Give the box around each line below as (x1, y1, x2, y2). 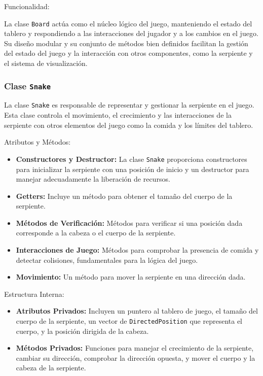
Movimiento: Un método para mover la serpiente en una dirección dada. (16, 271, 246, 282)
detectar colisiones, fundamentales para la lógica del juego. (16, 254, 198, 265)
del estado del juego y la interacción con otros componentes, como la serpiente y (4, 48, 253, 58)
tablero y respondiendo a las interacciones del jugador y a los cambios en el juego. (4, 28, 258, 39)
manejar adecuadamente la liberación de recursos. (16, 174, 170, 184)
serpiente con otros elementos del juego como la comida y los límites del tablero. (4, 119, 253, 130)
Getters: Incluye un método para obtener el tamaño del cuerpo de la (16, 190, 233, 201)
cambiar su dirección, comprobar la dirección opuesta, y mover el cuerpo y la (16, 352, 255, 363)
